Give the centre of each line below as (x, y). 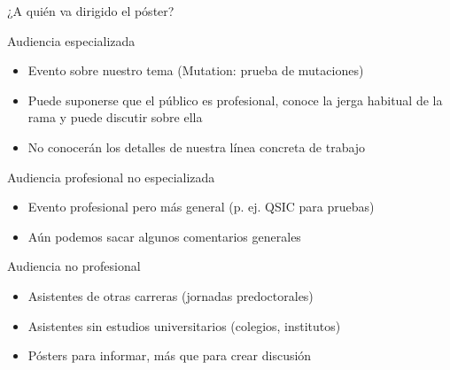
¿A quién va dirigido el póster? (91, 11)
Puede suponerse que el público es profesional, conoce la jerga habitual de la (235, 100)
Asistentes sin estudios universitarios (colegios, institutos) (184, 325)
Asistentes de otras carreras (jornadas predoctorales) (171, 295)
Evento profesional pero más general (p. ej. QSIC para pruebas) (201, 207)
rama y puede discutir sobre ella (115, 117)
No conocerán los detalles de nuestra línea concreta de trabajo (197, 146)
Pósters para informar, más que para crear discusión (170, 355)
